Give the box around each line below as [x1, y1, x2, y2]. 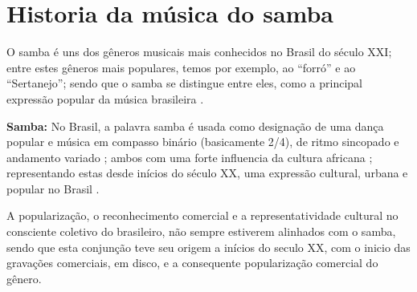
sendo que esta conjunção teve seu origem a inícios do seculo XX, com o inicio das [6, 238, 411, 255]
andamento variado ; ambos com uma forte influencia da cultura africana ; [6, 148, 373, 165]
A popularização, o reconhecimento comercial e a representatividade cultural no [6, 207, 399, 224]
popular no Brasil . [6, 180, 100, 197]
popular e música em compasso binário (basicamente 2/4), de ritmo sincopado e [6, 133, 399, 150]
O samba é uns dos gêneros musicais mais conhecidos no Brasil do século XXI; [6, 43, 392, 60]
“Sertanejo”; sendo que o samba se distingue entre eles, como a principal [6, 75, 363, 91]
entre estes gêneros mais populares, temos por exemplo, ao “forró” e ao [6, 59, 356, 75]
